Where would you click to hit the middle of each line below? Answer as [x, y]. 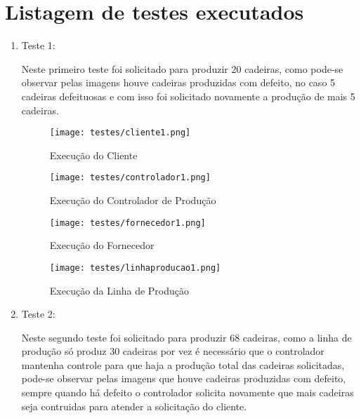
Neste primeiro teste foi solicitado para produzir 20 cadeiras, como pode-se [182, 68]
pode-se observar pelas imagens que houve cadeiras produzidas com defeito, [184, 378]
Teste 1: [38, 45]
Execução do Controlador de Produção [133, 200]
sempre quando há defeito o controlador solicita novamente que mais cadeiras [188, 392]
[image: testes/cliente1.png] [120, 133]
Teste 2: [38, 314]
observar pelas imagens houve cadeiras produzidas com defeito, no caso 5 [178, 82]
